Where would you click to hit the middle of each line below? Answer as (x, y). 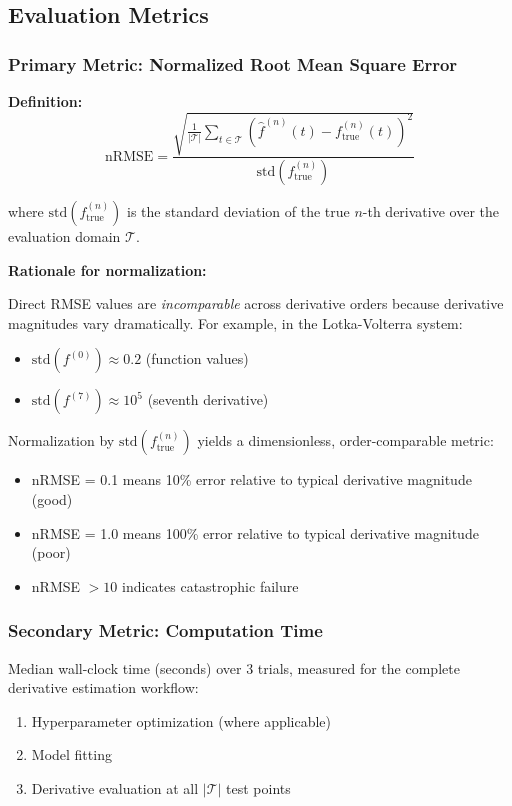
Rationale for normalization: (107, 269)
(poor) (51, 552)
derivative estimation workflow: (103, 687)
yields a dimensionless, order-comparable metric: (345, 440)
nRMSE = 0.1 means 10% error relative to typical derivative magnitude (251, 479)
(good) (52, 498)
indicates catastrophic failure (210, 585)
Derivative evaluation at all (115, 787)
